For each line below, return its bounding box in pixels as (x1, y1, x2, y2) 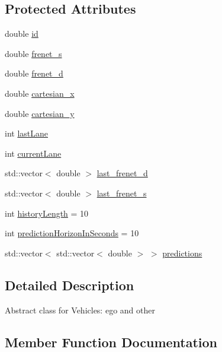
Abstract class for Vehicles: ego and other (5, 303, 155, 316)
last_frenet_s (96, 186, 147, 199)
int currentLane (5, 147, 62, 159)
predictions (162, 246, 202, 259)
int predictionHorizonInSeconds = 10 (5, 227, 139, 239)
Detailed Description (5, 275, 134, 294)
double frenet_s (5, 47, 62, 59)
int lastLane (5, 127, 49, 139)
